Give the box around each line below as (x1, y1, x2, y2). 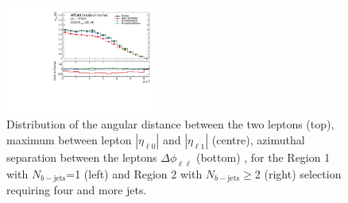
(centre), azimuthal (211, 132, 305, 148)
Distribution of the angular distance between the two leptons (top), (6, 116, 334, 132)
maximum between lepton (6, 132, 132, 148)
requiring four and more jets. (6, 182, 147, 198)
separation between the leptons (6, 149, 157, 166)
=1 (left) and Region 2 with (66, 165, 203, 182)
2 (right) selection (254, 165, 342, 182)
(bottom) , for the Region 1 (195, 149, 331, 166)
